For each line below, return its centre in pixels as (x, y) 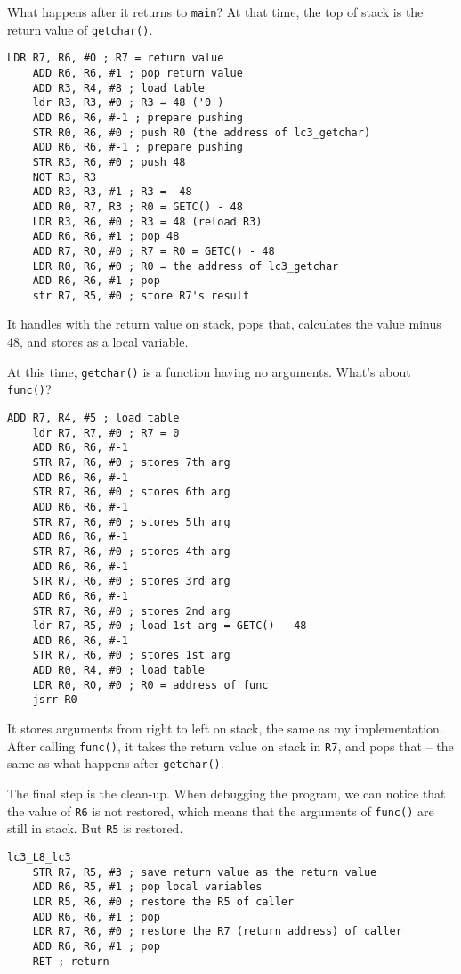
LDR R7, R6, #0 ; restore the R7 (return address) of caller (217, 932)
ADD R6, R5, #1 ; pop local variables (147, 887)
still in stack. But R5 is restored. (95, 828)
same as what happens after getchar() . (116, 763)
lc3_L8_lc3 (39, 857)
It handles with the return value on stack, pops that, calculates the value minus (224, 324)
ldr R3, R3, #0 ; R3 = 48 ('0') (128, 103)
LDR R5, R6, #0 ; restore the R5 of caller (163, 901)
